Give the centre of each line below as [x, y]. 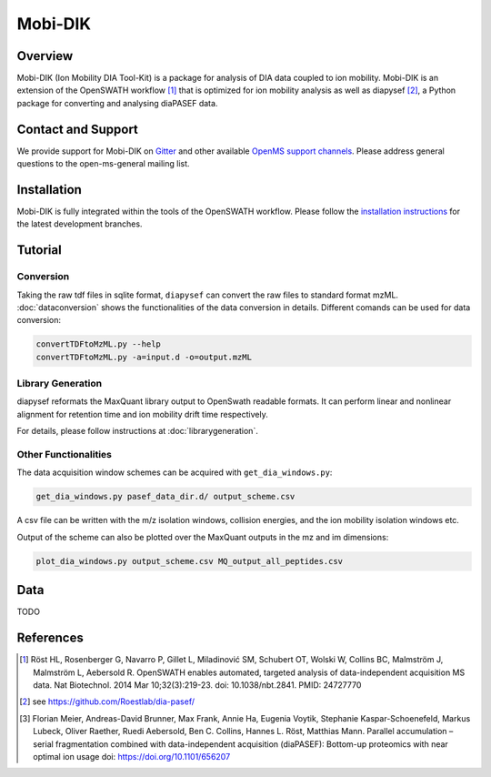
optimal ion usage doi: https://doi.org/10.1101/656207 [132, 756]
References [50, 638]
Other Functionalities [65, 455]
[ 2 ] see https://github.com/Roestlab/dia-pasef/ [107, 701]
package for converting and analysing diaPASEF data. [117, 103]
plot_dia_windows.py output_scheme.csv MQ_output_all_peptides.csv [190, 561]
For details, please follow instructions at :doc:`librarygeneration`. [137, 431]
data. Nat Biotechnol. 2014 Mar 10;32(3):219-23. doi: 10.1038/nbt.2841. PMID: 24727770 [197, 685]
